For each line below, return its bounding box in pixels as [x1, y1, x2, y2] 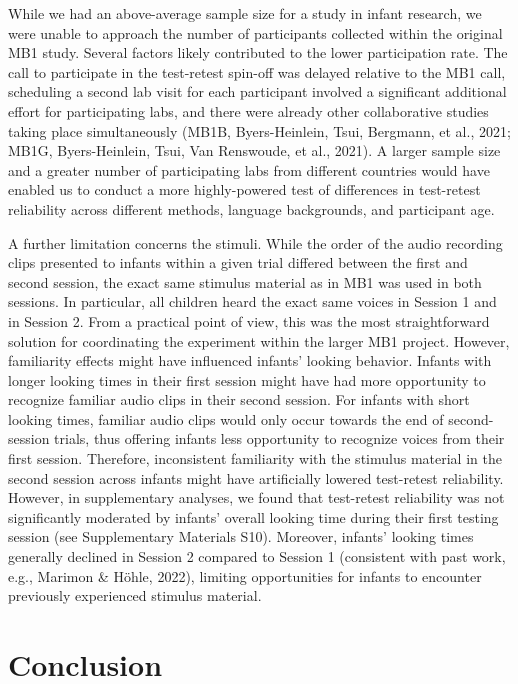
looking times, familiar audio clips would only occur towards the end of [8, 408, 444, 429]
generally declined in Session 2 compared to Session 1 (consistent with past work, [8, 546, 506, 567]
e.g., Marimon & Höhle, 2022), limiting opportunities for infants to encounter [8, 565, 482, 586]
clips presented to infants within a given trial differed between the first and [8, 252, 468, 273]
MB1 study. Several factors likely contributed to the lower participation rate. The [8, 42, 508, 63]
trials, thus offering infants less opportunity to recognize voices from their [54, 428, 505, 449]
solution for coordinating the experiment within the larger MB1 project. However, [8, 330, 510, 351]
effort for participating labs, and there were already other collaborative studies [8, 100, 489, 121]
